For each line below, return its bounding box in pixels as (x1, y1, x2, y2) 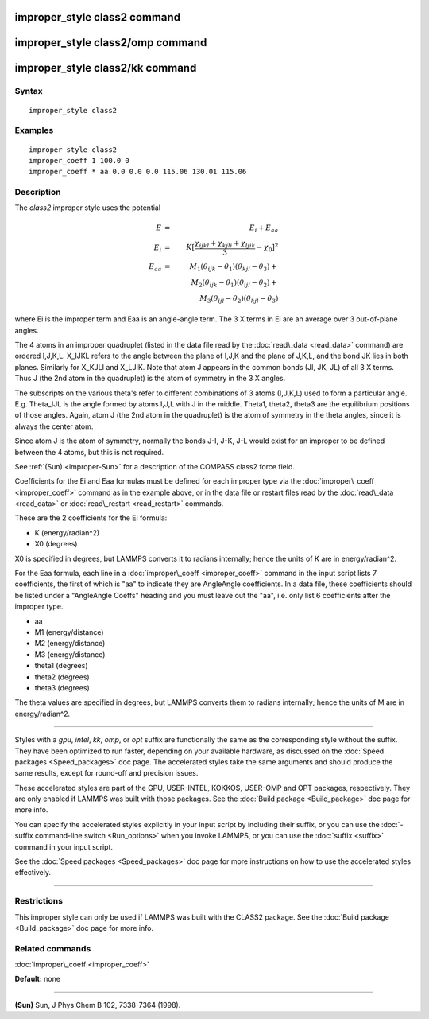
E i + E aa (249, 223, 279, 234)
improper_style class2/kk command (14, 61, 197, 75)
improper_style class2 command (14, 10, 181, 24)
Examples (14, 125, 54, 136)
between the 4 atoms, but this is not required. (14, 447, 164, 457)
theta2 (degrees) (34, 672, 91, 682)
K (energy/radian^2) (34, 527, 100, 537)
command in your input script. (14, 842, 114, 851)
